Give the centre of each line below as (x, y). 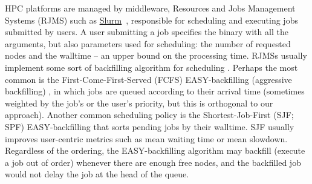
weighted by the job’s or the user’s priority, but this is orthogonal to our (139, 103)
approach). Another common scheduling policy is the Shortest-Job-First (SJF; (149, 115)
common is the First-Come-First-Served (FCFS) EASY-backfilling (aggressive (148, 79)
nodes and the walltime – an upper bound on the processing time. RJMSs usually (156, 55)
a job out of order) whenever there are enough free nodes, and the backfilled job (153, 162)
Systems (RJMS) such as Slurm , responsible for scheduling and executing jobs (151, 20)
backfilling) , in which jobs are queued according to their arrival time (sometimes (155, 91)
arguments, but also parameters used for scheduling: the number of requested (148, 43)
